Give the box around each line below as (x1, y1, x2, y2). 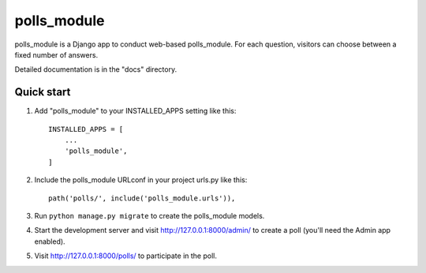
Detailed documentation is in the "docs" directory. (14, 65, 177, 74)
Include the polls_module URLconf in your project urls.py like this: (34, 175, 248, 185)
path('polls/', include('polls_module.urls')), (48, 193, 236, 203)
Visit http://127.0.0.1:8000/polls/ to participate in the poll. (34, 251, 217, 260)
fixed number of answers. (14, 50, 99, 59)
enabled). (34, 237, 66, 246)
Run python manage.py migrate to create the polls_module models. (34, 211, 265, 220)
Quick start (14, 85, 71, 99)
